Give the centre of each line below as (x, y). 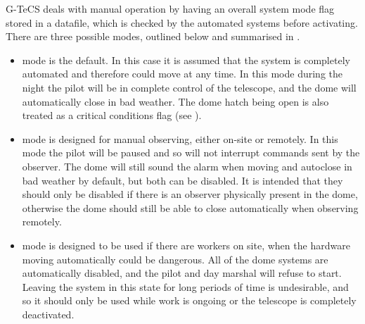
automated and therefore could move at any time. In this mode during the (182, 74)
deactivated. (48, 314)
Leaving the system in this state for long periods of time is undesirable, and (185, 286)
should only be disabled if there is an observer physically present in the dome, (190, 194)
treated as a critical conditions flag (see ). (112, 115)
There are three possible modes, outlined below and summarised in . (153, 36)
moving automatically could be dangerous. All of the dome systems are (175, 259)
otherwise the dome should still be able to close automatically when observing (190, 207)
